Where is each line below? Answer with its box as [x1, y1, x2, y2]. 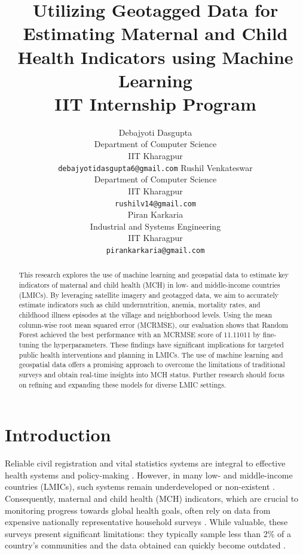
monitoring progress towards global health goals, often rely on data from [5, 504, 271, 516]
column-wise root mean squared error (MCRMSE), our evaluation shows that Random [19, 319, 288, 330]
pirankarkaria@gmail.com [106, 246, 205, 255]
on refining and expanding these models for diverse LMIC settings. [19, 379, 227, 389]
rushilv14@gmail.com [114, 199, 197, 208]
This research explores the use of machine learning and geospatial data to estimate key [19, 270, 289, 280]
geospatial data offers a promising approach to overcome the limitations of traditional [19, 359, 285, 370]
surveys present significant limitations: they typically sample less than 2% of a [5, 527, 292, 539]
